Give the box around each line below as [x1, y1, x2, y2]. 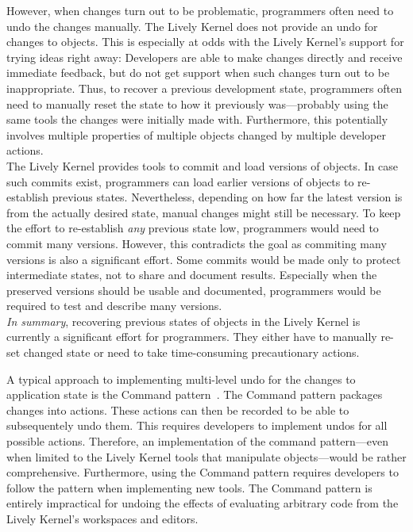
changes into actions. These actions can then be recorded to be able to [6, 401, 349, 418]
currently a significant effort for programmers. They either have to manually [6, 328, 377, 345]
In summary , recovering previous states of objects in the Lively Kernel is [6, 312, 361, 329]
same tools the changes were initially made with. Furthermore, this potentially [6, 111, 388, 128]
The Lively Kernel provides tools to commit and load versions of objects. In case [6, 157, 399, 174]
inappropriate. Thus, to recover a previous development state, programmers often [6, 79, 403, 96]
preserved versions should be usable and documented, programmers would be [6, 281, 381, 298]
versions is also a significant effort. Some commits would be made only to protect [6, 251, 401, 267]
